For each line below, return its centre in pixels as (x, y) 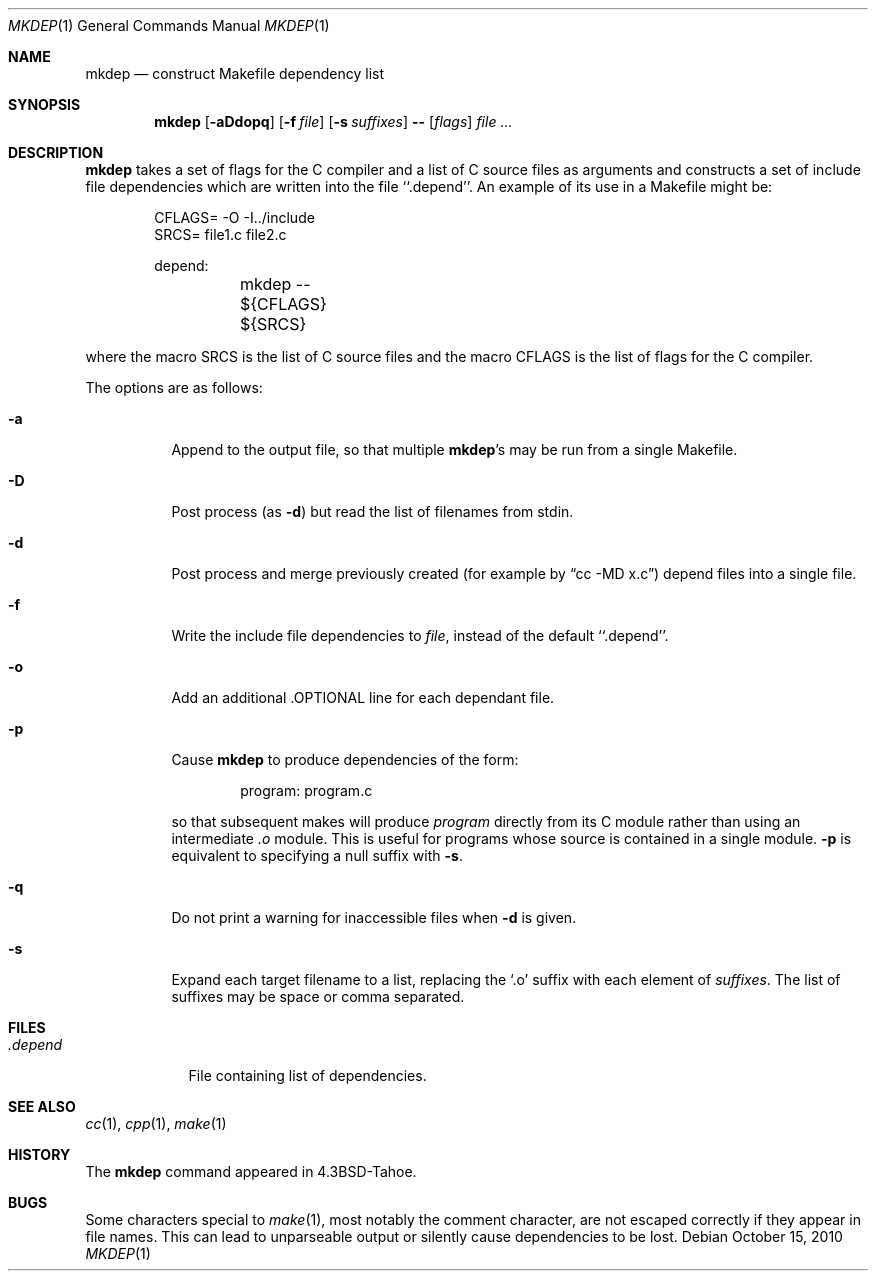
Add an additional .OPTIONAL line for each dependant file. (363, 697)
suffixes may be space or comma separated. (318, 996)
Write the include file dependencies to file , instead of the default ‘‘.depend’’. (420, 635)
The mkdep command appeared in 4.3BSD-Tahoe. (251, 1171)
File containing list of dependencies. (307, 1075)
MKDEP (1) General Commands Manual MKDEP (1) (169, 25)
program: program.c (306, 790)
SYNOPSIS (44, 104)
